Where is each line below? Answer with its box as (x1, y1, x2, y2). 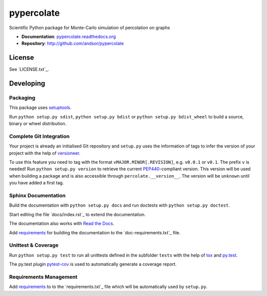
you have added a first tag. (9, 180, 64, 186)
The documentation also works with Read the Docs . (9, 221, 115, 226)
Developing (9, 79, 45, 88)
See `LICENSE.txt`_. (9, 67, 49, 73)
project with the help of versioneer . (9, 150, 81, 156)
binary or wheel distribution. (9, 121, 67, 127)
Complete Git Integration (9, 133, 70, 140)
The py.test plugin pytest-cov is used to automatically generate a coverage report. (9, 261, 177, 267)
